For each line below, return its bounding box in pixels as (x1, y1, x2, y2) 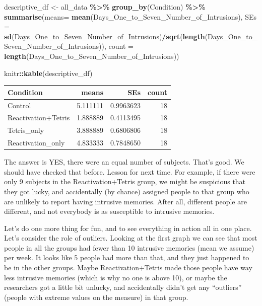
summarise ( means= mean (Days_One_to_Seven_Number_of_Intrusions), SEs (4, 11, 256, 22)
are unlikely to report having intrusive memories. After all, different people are (4, 196, 247, 206)
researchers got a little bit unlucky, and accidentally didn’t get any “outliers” (4, 282, 242, 292)
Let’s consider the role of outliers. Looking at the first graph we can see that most (4, 233, 257, 243)
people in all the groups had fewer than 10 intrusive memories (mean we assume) (4, 242, 254, 253)
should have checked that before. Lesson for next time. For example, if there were (4, 166, 255, 177)
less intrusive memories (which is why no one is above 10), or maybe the (4, 272, 227, 282)
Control (8, 100, 31, 110)
